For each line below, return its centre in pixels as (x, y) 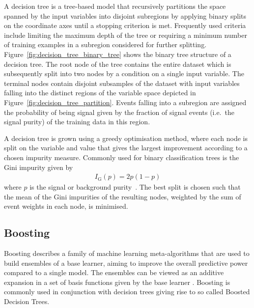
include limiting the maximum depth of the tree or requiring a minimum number (126, 35)
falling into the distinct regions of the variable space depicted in (100, 93)
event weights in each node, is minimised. (66, 206)
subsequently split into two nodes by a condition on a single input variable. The (124, 73)
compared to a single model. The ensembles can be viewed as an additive (114, 272)
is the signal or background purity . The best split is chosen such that (135, 187)
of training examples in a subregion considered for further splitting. (105, 44)
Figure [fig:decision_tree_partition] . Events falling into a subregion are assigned (125, 102)
